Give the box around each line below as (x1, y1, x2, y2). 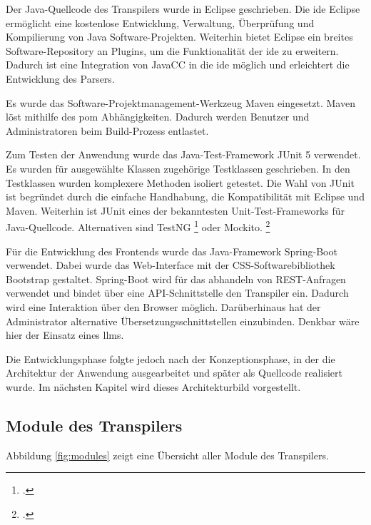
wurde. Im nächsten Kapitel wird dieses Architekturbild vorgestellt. (6, 379, 301, 394)
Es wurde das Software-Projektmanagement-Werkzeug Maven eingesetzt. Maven (6, 95, 355, 110)
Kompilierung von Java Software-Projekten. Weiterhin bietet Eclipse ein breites (6, 29, 353, 44)
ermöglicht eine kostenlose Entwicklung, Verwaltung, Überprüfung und (6, 15, 315, 30)
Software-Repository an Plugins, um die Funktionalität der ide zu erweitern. (6, 43, 339, 58)
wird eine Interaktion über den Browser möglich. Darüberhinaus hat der (6, 299, 321, 314)
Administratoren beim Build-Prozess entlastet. (6, 123, 209, 138)
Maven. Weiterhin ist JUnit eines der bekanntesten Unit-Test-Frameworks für (6, 203, 345, 218)
